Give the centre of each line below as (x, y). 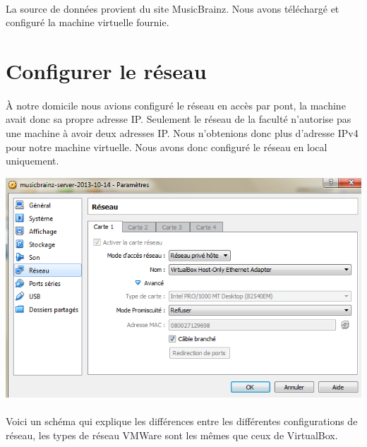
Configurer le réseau (106, 70)
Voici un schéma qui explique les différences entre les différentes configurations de (182, 421)
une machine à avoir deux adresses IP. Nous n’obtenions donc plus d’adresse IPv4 (182, 132)
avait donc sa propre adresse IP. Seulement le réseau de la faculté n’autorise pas (179, 119)
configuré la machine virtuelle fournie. (88, 22)
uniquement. (32, 161)
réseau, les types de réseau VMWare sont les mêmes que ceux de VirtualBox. (172, 435)
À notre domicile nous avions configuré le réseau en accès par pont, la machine (176, 105)
